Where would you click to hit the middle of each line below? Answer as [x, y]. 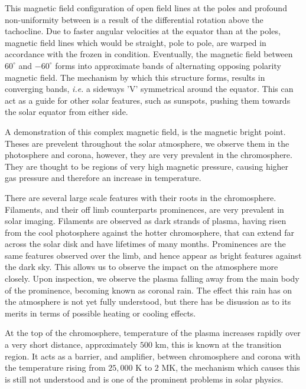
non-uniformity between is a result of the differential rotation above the [134, 19]
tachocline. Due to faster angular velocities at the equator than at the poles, [143, 31]
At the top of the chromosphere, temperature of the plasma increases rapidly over [153, 333]
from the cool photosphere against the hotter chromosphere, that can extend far [150, 232]
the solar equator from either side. [66, 112]
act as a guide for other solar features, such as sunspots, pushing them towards [148, 100]
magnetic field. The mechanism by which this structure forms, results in [135, 77]
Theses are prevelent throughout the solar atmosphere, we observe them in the [147, 143]
